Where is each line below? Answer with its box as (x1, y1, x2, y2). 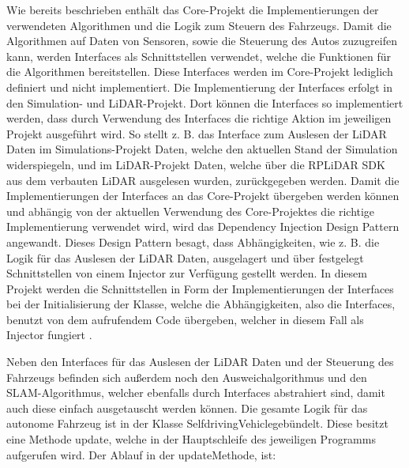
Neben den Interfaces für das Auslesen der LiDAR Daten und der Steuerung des (6, 353, 394, 370)
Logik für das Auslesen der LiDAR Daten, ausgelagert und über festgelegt (6, 249, 364, 266)
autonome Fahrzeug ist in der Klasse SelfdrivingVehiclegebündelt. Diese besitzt (6, 415, 388, 432)
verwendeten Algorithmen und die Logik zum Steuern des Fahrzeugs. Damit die (6, 17, 392, 33)
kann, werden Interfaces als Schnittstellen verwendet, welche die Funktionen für (6, 47, 392, 64)
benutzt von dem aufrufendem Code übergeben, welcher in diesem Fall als (6, 311, 364, 327)
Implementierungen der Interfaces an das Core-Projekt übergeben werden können (6, 187, 400, 204)
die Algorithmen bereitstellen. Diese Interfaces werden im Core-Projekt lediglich (6, 63, 393, 80)
